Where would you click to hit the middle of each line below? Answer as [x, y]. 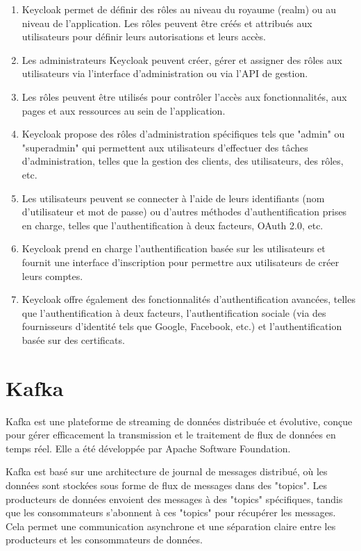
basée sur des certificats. [73, 339]
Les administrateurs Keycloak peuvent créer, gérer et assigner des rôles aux [182, 59]
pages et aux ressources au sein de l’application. [124, 110]
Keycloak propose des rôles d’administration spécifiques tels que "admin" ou [183, 134]
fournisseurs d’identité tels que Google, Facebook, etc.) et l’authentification [182, 326]
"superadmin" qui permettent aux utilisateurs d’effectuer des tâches [165, 147]
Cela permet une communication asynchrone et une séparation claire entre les [171, 526]
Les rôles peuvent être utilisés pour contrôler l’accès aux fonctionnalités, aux [184, 96]
